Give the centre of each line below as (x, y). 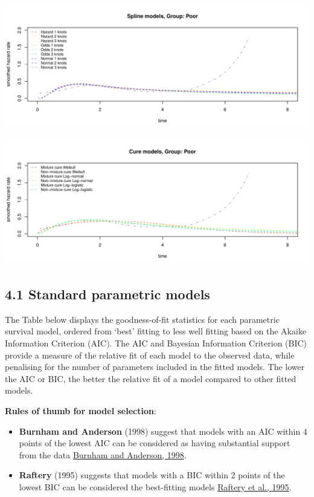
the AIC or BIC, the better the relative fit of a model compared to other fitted (151, 378)
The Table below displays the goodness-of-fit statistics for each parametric (142, 319)
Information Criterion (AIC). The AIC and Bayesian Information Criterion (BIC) (156, 343)
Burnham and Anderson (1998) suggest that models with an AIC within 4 (163, 431)
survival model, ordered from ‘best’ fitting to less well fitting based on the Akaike (156, 331)
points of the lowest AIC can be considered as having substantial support (155, 443)
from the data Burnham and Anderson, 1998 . (103, 454)
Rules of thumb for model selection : (81, 411)
